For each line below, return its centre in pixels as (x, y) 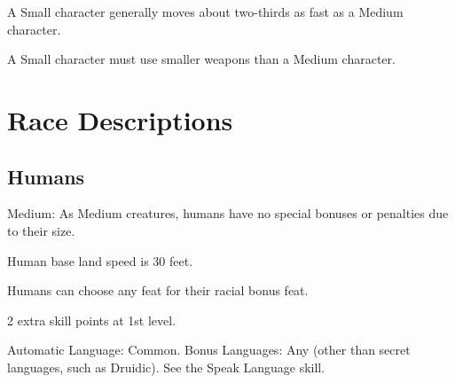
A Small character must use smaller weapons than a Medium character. (201, 59)
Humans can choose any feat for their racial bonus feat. (158, 290)
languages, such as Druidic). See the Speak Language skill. (166, 367)
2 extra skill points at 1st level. (92, 320)
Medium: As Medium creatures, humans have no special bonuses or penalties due (228, 213)
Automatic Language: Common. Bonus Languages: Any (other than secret (209, 350)
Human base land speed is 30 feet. (100, 260)
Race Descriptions (120, 119)
